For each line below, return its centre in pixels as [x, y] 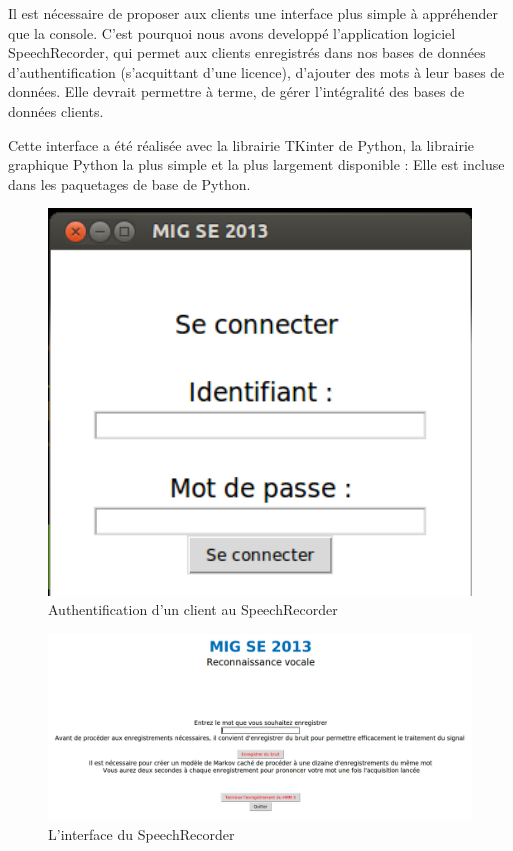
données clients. [56, 110]
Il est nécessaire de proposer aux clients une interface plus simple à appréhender [253, 13]
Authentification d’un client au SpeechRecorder [193, 609]
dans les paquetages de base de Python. [129, 183]
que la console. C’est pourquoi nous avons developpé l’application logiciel [232, 32]
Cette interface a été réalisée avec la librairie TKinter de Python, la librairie [241, 144]
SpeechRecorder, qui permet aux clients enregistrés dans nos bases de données [247, 52]
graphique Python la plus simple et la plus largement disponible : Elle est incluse [256, 164]
